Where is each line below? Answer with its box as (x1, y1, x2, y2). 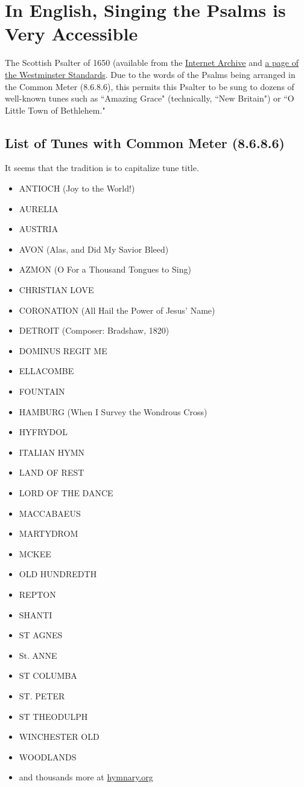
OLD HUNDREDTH (19, 568, 97, 580)
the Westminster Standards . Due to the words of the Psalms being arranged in (5, 68, 296, 80)
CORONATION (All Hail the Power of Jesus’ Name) (19, 303, 215, 316)
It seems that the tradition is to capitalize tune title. (5, 161, 199, 174)
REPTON (19, 588, 56, 600)
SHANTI (19, 608, 52, 621)
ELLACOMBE (19, 364, 74, 377)
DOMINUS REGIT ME (19, 344, 107, 357)
